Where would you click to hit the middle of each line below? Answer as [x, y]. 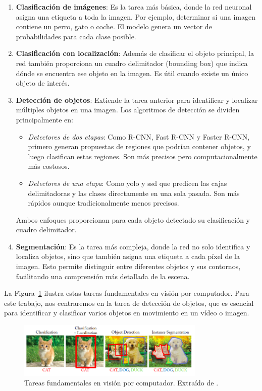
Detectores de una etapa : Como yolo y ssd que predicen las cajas [127, 183]
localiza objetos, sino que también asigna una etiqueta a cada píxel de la [128, 256]
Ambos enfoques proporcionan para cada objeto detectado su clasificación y [133, 219]
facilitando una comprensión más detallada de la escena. [103, 276]
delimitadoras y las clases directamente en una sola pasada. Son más [134, 193]
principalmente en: [45, 119]
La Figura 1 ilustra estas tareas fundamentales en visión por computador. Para [127, 293]
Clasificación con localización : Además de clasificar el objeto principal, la [135, 53]
